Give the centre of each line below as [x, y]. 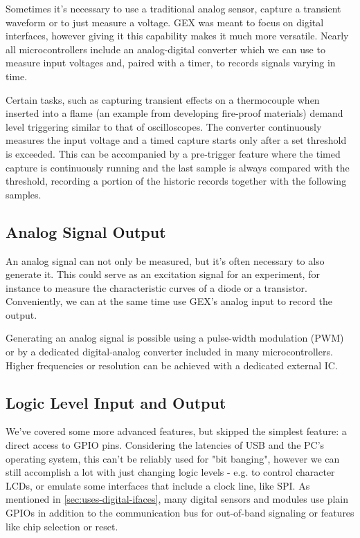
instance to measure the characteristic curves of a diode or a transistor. [156, 287]
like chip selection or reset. [62, 526]
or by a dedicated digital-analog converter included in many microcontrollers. [169, 352]
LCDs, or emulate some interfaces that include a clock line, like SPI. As [158, 485]
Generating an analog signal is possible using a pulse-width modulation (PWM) [175, 338]
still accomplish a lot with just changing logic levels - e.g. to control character [170, 472]
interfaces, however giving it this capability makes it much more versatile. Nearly [177, 36]
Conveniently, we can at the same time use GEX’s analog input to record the [169, 301]
